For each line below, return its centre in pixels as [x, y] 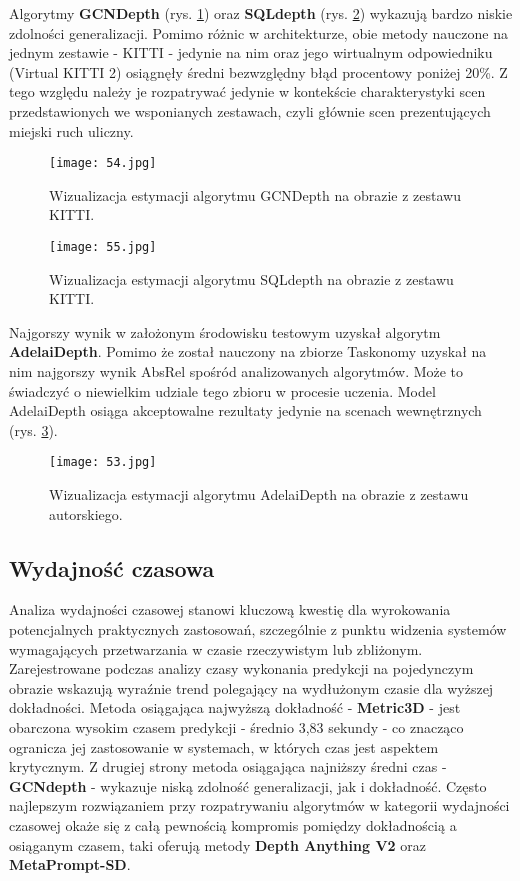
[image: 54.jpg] [103, 163]
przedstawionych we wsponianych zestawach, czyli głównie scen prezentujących [250, 110]
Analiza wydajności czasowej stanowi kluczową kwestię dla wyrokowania [230, 609]
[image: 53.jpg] [103, 462]
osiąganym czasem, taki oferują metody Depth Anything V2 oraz [217, 844]
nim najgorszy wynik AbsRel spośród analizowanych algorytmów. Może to [236, 371]
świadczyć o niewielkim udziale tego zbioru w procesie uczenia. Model [222, 390]
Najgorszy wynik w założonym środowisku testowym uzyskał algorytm [225, 331]
